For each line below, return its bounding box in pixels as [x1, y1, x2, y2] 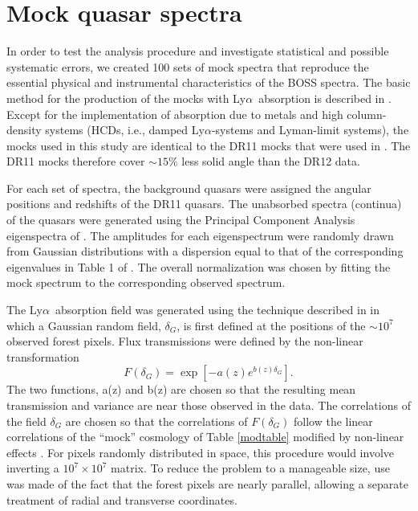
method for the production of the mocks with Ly [6, 89, 246, 106]
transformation [6, 348, 79, 365]
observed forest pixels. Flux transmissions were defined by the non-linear [6, 333, 363, 350]
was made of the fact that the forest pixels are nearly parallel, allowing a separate [6, 475, 408, 492]
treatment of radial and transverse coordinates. [6, 491, 237, 508]
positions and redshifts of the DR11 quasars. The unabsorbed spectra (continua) [6, 195, 402, 212]
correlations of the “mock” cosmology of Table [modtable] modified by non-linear [6, 428, 404, 445]
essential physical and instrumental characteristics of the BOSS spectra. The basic [6, 74, 411, 91]
